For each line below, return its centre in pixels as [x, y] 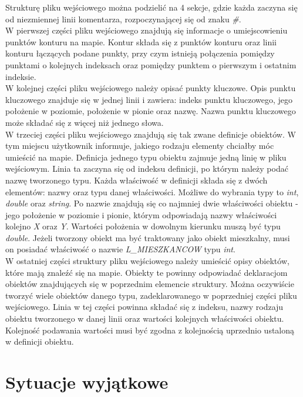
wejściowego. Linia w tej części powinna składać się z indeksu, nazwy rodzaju [144, 307]
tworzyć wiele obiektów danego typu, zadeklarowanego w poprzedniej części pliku [151, 295]
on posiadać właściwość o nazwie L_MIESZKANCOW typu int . [120, 249]
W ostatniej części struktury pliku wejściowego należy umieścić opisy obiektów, [147, 261]
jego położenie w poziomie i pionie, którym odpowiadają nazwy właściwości [141, 214]
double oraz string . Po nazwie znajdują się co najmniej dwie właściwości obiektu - [152, 203]
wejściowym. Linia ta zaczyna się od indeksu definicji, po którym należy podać [147, 169]
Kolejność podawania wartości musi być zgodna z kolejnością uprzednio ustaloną [150, 330]
